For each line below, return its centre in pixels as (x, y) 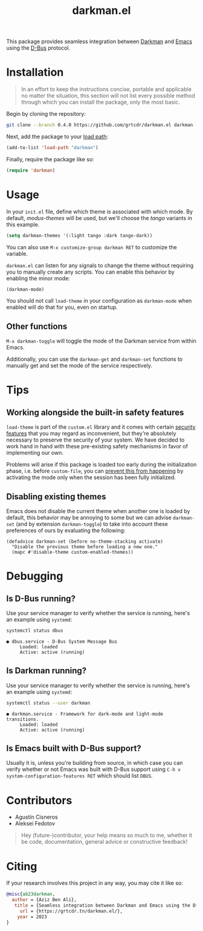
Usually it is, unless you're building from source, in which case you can (95, 763)
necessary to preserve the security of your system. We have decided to (95, 440)
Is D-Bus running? (41, 598)
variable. (17, 254)
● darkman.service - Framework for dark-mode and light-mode (85, 714)
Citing (22, 866)
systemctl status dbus (35, 631)
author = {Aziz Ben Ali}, (44, 900)
